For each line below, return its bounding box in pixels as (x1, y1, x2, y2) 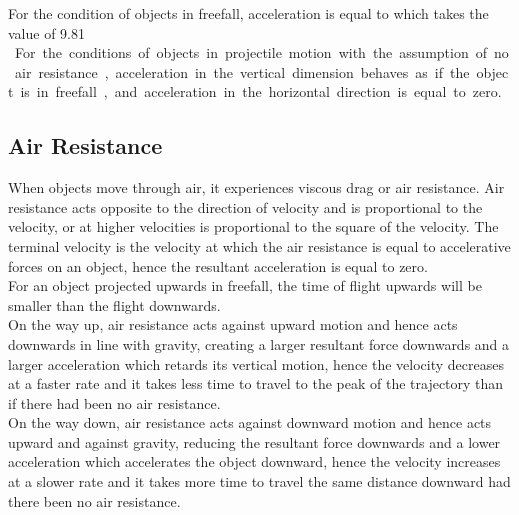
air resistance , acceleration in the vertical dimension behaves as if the (14, 61, 470, 82)
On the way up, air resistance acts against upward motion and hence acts (8, 314, 458, 335)
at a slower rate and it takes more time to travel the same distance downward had (8, 471, 511, 492)
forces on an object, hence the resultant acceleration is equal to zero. (8, 255, 428, 276)
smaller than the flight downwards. (8, 294, 221, 315)
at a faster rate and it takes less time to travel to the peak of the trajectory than (8, 373, 504, 394)
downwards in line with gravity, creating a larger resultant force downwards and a (8, 333, 510, 354)
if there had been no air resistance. (8, 392, 221, 413)
